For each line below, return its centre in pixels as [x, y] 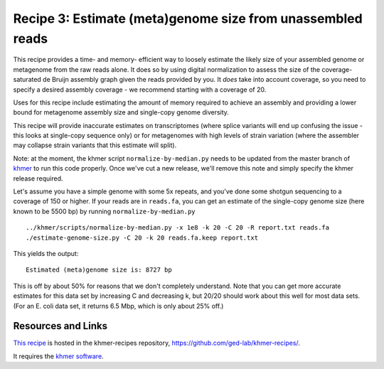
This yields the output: [46, 253]
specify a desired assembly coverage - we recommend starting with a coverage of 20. [140, 90]
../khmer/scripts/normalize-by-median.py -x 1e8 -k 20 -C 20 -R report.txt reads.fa [178, 228]
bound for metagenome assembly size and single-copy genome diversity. [121, 112]
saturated [27, 80]
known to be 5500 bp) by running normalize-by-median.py [104, 211]
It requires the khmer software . [58, 356]
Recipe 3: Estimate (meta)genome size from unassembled [188, 18]
